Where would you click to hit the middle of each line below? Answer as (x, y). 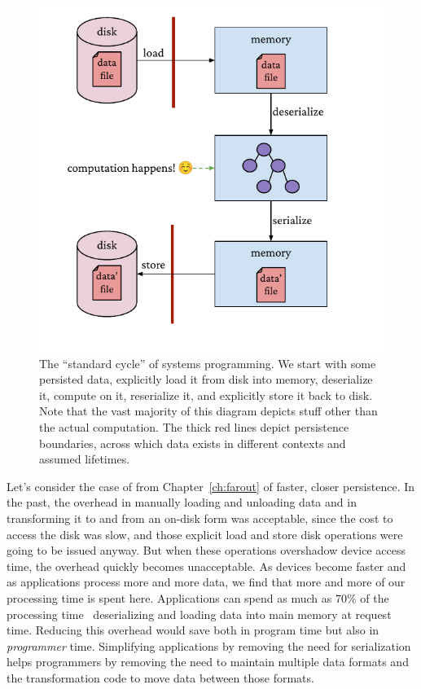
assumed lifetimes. (85, 459)
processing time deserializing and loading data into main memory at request (199, 614)
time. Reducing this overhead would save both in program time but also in (193, 630)
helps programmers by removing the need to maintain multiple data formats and (208, 662)
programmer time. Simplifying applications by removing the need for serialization (209, 645)
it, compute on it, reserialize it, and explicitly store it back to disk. (206, 395)
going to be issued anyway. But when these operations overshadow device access (206, 550)
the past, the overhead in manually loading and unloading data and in (182, 502)
